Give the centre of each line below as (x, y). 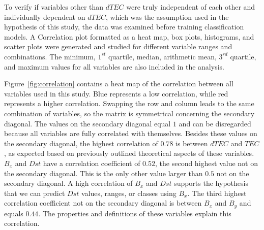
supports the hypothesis (211, 183)
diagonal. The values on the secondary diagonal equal (87, 123)
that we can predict (35, 193)
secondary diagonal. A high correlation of (68, 183)
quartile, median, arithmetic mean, (163, 56)
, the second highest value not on (207, 163)
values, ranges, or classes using (129, 193)
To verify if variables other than (54, 7)
